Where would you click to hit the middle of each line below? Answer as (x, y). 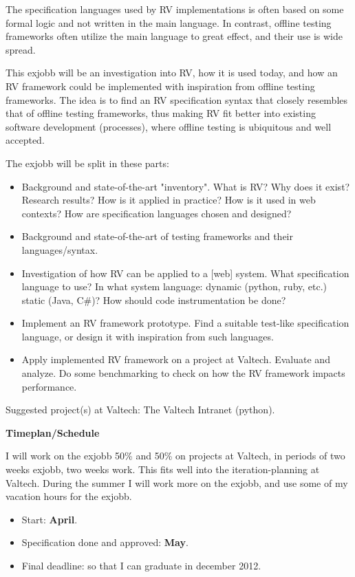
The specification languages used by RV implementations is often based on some (175, 9)
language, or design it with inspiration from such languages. (148, 336)
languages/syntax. (60, 249)
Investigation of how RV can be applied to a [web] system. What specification (185, 273)
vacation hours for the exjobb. (69, 496)
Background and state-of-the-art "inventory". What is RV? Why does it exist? (186, 186)
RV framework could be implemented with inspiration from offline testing (160, 86)
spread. (21, 49)
